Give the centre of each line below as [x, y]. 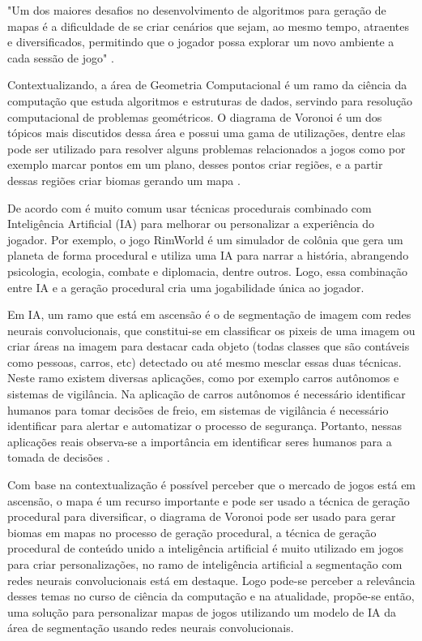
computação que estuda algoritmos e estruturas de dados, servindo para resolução [210, 100]
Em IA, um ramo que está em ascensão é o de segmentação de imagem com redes [209, 314]
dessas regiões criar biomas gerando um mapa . [124, 180]
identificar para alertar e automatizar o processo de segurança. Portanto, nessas [205, 426]
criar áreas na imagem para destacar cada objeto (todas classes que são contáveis [209, 346]
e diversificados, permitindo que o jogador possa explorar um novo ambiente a [201, 42]
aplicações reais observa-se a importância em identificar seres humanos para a [200, 441]
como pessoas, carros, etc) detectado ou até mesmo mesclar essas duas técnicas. [205, 361]
